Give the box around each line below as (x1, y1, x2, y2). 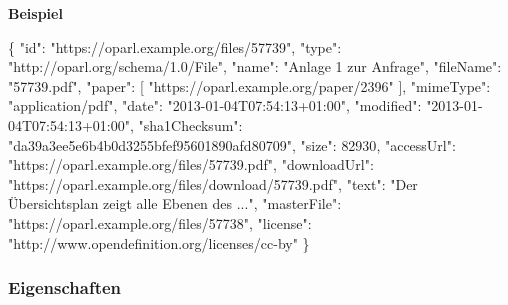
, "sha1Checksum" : (129, 114, 243, 135)
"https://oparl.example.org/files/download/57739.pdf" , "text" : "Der (8, 173, 418, 194)
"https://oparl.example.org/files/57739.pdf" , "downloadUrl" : (8, 154, 374, 175)
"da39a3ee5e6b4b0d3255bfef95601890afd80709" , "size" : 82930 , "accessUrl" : (8, 134, 456, 155)
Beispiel (8, 3, 63, 23)
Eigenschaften (8, 275, 122, 300)
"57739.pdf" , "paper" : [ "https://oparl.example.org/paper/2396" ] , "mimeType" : (8, 75, 491, 96)
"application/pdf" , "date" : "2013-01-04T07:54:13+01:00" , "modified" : (8, 95, 422, 116)
